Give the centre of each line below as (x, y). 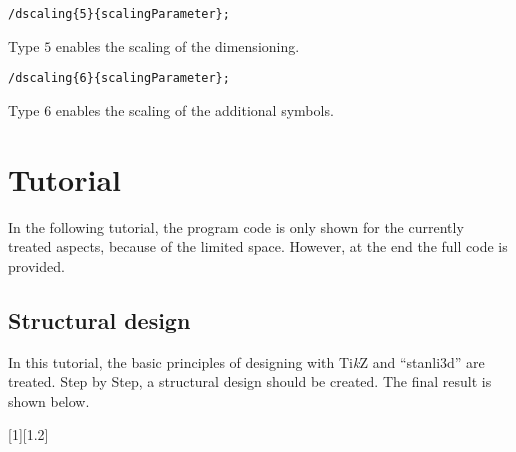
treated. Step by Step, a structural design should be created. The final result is (250, 381)
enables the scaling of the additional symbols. (194, 109)
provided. (36, 265)
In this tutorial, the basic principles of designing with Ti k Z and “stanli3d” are (246, 361)
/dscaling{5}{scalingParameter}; (119, 14)
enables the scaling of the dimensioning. (177, 45)
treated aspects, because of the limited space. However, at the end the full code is (258, 246)
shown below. (49, 400)
